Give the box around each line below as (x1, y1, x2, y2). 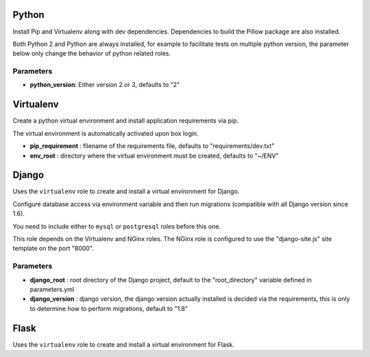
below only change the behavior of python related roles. (12, 49, 171, 58)
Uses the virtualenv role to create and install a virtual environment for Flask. (12, 340, 234, 349)
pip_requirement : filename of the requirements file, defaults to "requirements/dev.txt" (29, 142, 275, 150)
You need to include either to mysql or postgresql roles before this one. (12, 222, 221, 230)
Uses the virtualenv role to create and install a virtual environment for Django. (12, 187, 240, 195)
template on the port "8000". (12, 244, 94, 253)
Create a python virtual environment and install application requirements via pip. (12, 116, 239, 125)
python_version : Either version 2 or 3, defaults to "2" (29, 81, 180, 89)
